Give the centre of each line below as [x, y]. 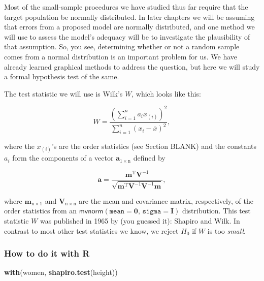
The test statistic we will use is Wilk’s [63, 93]
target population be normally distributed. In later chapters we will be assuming [129, 17]
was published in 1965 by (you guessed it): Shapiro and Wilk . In [140, 220]
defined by [149, 158]
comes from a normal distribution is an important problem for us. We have [121, 56]
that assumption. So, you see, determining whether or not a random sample [122, 46]
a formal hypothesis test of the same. [62, 76]
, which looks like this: [166, 93]
